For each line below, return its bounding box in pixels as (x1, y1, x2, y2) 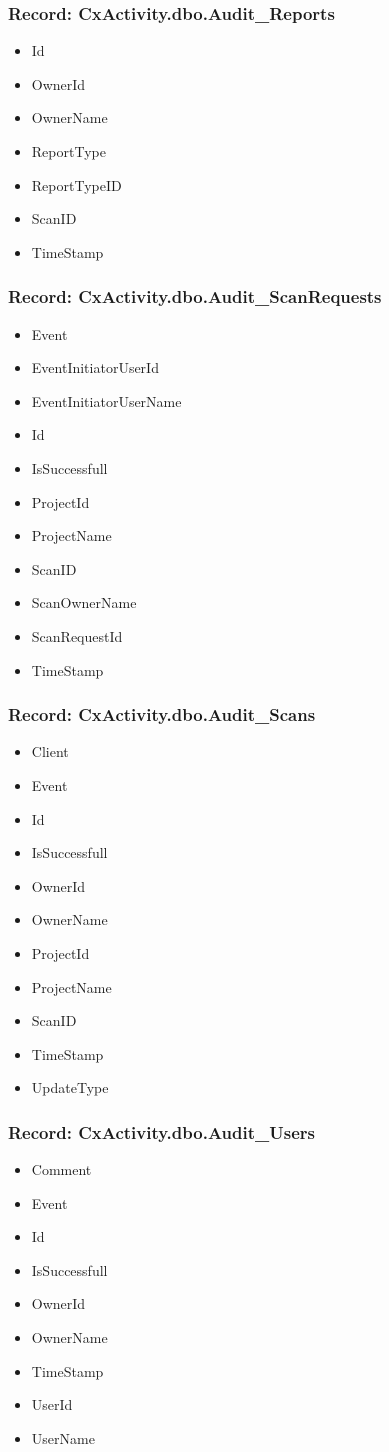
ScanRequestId (31, 625, 123, 646)
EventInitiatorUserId (31, 357, 159, 378)
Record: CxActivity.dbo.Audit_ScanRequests (8, 284, 382, 309)
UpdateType (31, 1077, 109, 1098)
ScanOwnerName (31, 592, 137, 613)
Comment (31, 1159, 92, 1180)
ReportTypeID (31, 174, 122, 195)
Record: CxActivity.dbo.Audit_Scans (8, 702, 316, 727)
